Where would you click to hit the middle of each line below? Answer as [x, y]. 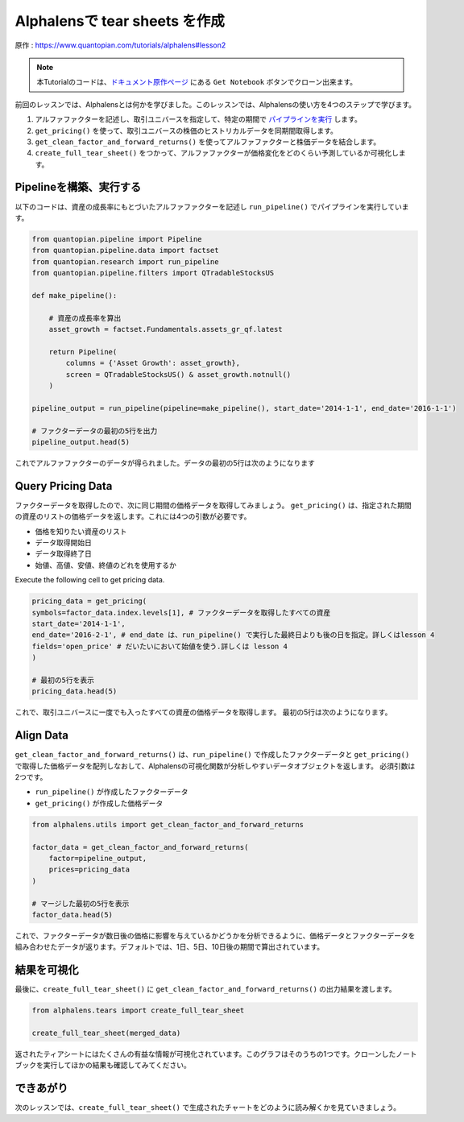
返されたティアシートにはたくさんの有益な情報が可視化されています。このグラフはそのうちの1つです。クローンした [205, 1054]
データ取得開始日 [63, 543]
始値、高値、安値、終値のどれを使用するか [106, 565]
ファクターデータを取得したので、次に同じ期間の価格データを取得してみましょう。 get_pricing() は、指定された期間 [213, 505]
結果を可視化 [47, 970]
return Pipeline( [83, 352]
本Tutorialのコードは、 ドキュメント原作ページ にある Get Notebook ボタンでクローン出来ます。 [197, 82]
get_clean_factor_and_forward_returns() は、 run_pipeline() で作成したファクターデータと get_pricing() [212, 755]
